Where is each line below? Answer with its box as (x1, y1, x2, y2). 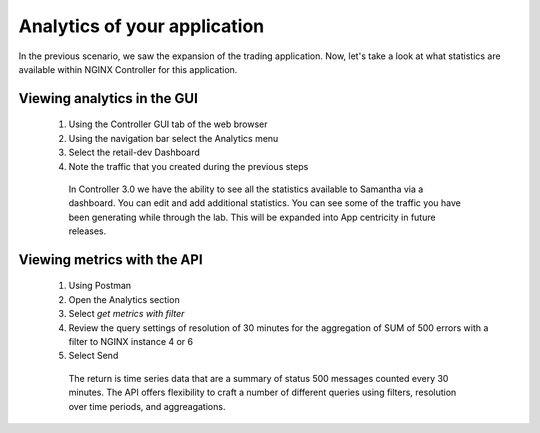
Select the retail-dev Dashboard (68, 146, 200, 159)
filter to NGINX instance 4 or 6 (68, 336, 194, 348)
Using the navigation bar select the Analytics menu (68, 132, 279, 144)
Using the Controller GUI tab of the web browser (68, 118, 268, 130)
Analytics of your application (18, 15, 265, 37)
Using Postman (68, 280, 132, 292)
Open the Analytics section (68, 293, 180, 305)
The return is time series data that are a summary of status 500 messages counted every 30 (68, 372, 449, 384)
